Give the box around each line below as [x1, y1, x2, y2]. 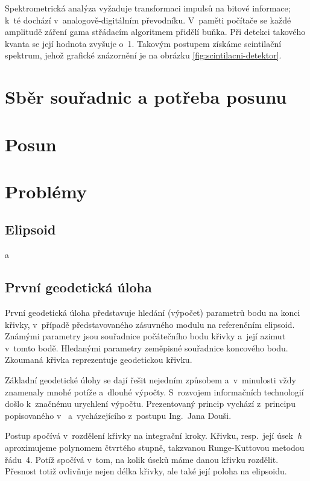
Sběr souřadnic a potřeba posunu [5, 84, 287, 109]
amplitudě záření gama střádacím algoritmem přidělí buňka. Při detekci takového [5, 25, 306, 38]
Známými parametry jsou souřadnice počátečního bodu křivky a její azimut [5, 330, 286, 342]
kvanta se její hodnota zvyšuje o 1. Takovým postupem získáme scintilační [5, 37, 282, 49]
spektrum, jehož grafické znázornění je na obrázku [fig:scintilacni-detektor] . [5, 49, 282, 61]
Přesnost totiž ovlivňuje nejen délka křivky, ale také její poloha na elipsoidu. [5, 465, 287, 477]
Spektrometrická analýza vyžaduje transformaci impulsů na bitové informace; [5, 2, 291, 14]
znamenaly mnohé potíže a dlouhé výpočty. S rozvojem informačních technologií [5, 385, 304, 398]
